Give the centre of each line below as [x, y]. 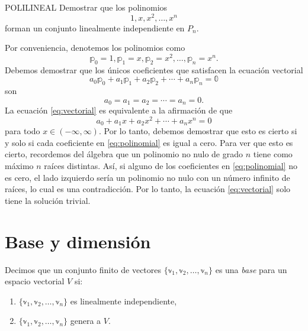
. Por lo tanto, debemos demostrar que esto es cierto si [198, 131]
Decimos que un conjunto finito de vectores [83, 269]
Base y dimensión [78, 241]
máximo [19, 166]
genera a [86, 321]
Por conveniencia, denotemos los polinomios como [95, 48]
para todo [23, 131]
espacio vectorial [35, 281]
